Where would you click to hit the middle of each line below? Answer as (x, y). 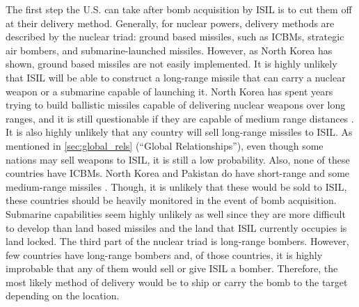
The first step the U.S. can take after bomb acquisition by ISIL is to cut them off (179, 9)
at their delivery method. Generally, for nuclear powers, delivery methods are (170, 23)
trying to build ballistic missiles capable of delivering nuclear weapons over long (176, 105)
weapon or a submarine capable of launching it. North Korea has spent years (169, 91)
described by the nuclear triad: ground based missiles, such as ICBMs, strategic (175, 37)
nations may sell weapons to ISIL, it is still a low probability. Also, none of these (178, 159)
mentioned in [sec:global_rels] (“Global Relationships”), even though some (165, 145)
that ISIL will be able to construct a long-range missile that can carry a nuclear (176, 77)
